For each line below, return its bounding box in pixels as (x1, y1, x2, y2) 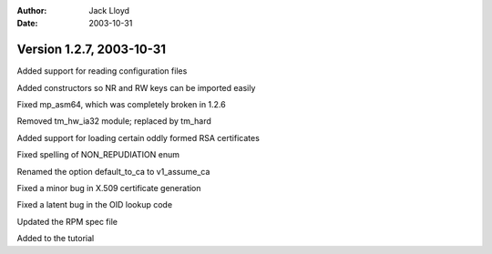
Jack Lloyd (88, 5, 130, 15)
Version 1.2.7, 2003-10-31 (16, 42, 167, 57)
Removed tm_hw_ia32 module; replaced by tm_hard (16, 116, 211, 127)
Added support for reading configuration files (16, 66, 188, 76)
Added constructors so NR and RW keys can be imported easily (16, 82, 256, 93)
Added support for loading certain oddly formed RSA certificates (16, 132, 260, 143)
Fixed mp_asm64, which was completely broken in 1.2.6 (16, 99, 227, 110)
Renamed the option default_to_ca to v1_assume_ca (16, 166, 210, 177)
